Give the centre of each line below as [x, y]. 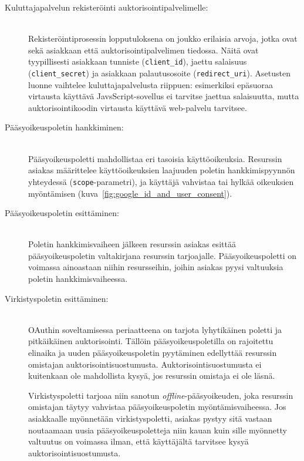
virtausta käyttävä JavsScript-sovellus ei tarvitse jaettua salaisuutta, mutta [164, 96]
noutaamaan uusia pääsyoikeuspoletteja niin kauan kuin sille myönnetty [158, 430]
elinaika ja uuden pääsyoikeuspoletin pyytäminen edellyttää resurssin [153, 353]
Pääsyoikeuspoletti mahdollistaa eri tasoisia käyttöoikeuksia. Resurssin [155, 158]
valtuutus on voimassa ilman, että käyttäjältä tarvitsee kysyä [139, 441]
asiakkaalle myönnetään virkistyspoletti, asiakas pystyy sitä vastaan [150, 418]
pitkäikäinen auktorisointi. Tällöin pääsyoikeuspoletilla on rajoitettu [151, 341]
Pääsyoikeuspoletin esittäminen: [62, 213]
